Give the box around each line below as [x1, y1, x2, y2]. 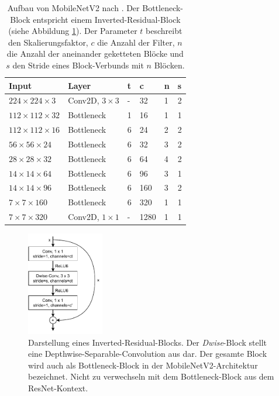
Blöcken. [154, 58, 185, 71]
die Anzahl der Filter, [97, 36, 175, 48]
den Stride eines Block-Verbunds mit [12, 58, 144, 71]
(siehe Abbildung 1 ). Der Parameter [8, 25, 137, 37]
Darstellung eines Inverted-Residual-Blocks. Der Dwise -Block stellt [28, 336, 267, 348]
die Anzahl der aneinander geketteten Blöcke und [6, 47, 184, 60]
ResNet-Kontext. [28, 382, 88, 394]
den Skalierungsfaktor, [8, 36, 88, 48]
